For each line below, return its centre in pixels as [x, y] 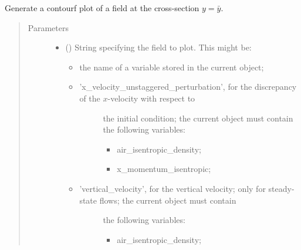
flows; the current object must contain [168, 200]
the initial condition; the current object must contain [198, 118]
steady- [281, 188]
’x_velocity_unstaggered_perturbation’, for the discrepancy [188, 87]
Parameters [48, 27]
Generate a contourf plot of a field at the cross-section [102, 8]
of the [90, 98]
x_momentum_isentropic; [164, 169]
